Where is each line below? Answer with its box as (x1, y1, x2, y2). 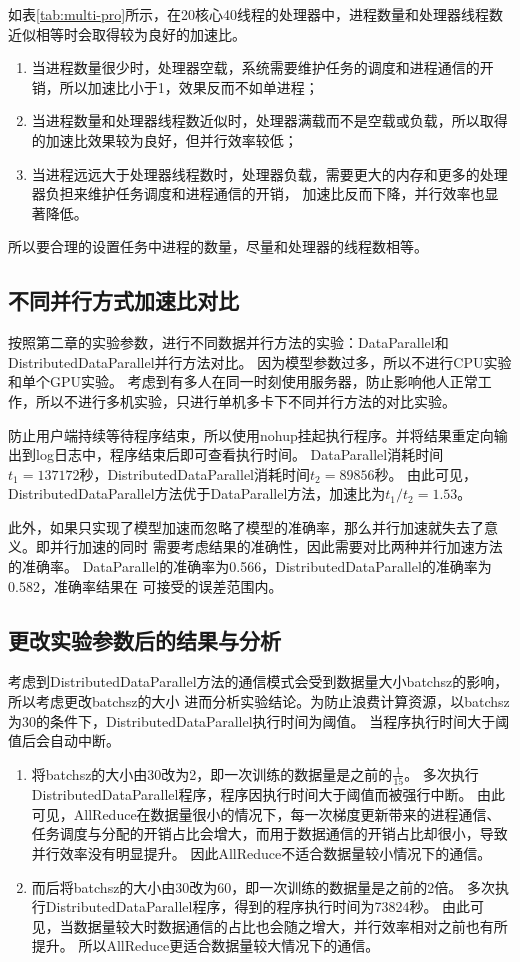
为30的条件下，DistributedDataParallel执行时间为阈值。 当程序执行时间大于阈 (8, 710, 510, 731)
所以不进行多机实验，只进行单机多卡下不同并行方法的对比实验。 (35, 390, 456, 411)
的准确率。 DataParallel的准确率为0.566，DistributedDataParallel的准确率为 (8, 556, 492, 577)
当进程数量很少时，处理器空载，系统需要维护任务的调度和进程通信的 (31, 57, 480, 78)
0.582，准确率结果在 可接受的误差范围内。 (8, 575, 283, 596)
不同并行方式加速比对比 (8, 285, 239, 316)
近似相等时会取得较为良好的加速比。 (8, 23, 246, 44)
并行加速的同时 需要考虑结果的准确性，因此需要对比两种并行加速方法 (49, 536, 503, 557)
